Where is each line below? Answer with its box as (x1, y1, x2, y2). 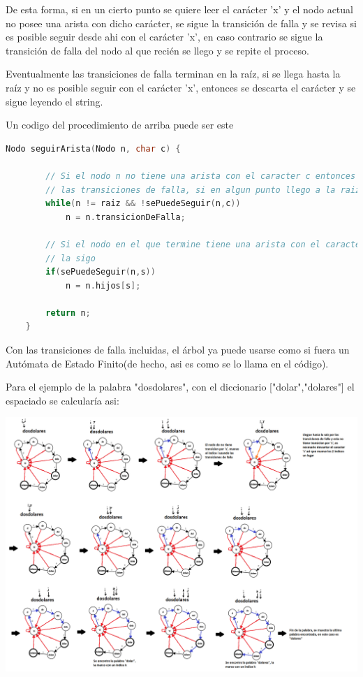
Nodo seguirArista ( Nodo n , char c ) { (6, 143, 181, 154)
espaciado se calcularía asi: (6, 393, 119, 407)
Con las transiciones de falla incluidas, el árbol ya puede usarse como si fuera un (6, 342, 350, 357)
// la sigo (45, 253, 96, 263)
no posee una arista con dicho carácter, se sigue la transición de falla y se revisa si (6, 15, 357, 30)
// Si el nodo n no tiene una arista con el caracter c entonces (45, 170, 356, 181)
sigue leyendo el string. (6, 94, 103, 108)
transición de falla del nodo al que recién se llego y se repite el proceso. (6, 43, 309, 57)
